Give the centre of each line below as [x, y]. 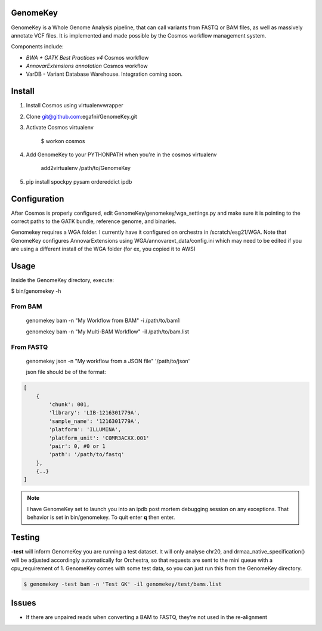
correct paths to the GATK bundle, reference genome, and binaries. [94, 221]
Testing [25, 538]
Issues [24, 603]
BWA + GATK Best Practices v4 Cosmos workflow [87, 57]
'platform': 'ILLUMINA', [85, 430]
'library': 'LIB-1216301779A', [94, 413]
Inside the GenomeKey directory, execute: [63, 280]
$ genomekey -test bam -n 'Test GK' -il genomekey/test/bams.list [123, 584]
